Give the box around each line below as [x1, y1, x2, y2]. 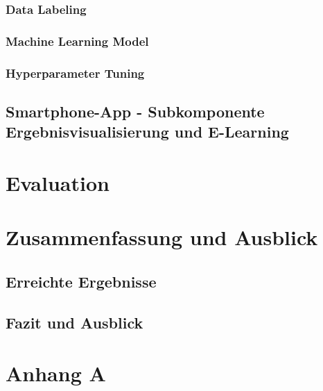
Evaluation [6, 168, 110, 197]
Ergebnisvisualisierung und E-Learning [6, 121, 289, 142]
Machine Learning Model [6, 32, 149, 49]
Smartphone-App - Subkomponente [6, 100, 265, 122]
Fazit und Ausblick [6, 311, 143, 333]
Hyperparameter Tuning [6, 64, 145, 81]
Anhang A [6, 359, 106, 388]
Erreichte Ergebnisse [6, 270, 157, 292]
